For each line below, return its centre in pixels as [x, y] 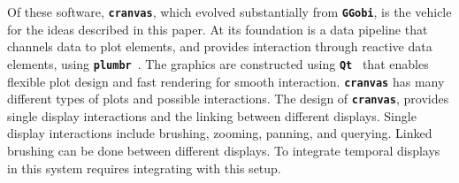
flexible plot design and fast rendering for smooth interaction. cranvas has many [226, 81]
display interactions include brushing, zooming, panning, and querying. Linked [220, 133]
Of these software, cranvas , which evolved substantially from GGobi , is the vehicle [229, 11]
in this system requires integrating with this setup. [144, 168]
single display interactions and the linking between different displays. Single [212, 115]
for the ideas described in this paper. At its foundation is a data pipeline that [218, 29]
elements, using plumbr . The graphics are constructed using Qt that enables [218, 63]
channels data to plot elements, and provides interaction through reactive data [220, 46]
